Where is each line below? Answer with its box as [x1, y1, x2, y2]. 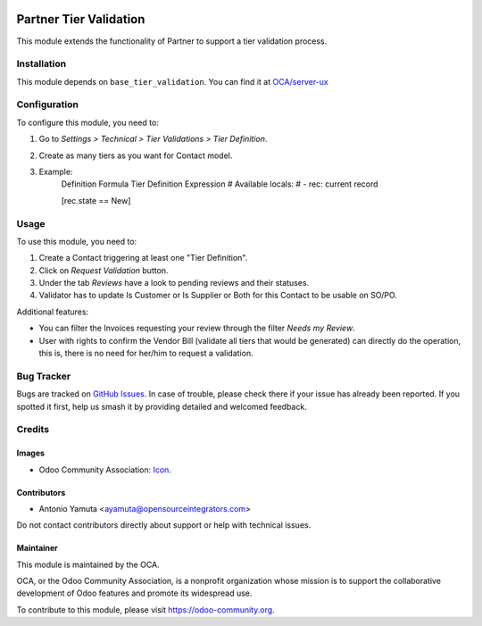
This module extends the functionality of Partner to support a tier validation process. [16, 36, 328, 46]
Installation [16, 58, 67, 71]
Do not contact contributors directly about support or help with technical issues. [16, 520, 312, 530]
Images [16, 447, 45, 459]
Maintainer [16, 543, 58, 554]
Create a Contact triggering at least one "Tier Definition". [38, 253, 248, 263]
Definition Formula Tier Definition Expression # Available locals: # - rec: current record [61, 179, 378, 189]
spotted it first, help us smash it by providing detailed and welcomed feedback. [16, 401, 307, 412]
